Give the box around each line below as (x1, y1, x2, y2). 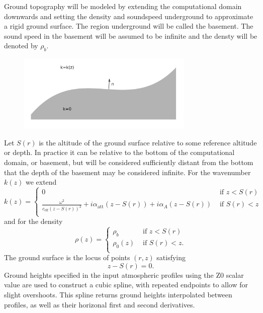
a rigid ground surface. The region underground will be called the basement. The (4, 21, 253, 31)
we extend (25, 177, 57, 187)
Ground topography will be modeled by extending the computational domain (4, 1, 242, 11)
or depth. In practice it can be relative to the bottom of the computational (4, 147, 235, 158)
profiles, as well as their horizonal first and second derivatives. (4, 299, 195, 309)
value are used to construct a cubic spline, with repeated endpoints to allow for (4, 279, 248, 290)
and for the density (4, 216, 63, 226)
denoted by (4, 40, 38, 51)
